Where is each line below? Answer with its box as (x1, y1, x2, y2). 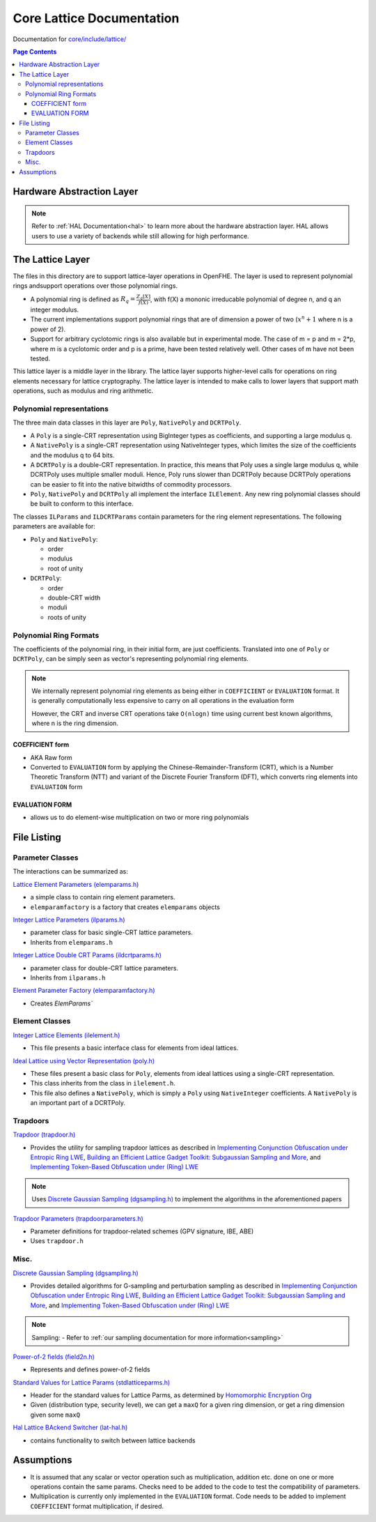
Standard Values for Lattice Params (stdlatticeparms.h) (13, 1378, 171, 1387)
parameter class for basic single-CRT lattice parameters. (30, 928, 193, 937)
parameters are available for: (13, 522, 95, 531)
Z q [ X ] (136, 293, 151, 300)
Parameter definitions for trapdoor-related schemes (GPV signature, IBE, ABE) (30, 1227, 254, 1235)
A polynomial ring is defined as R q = (30, 295, 136, 305)
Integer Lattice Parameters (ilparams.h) (13, 915, 125, 924)
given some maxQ (30, 1410, 80, 1419)
